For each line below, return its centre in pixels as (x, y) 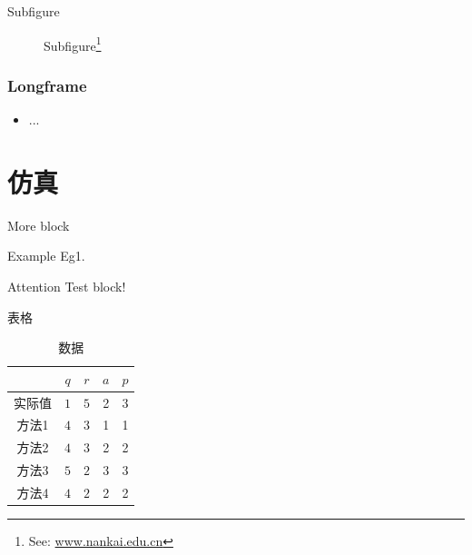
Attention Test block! (67, 286)
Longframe (47, 85)
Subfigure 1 (73, 44)
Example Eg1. (46, 256)
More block (39, 225)
